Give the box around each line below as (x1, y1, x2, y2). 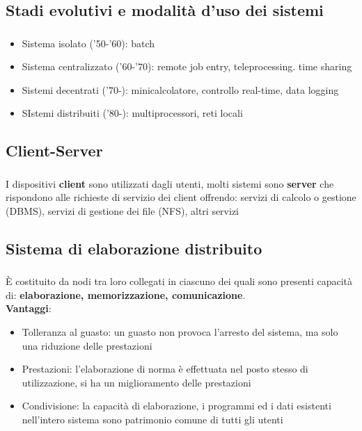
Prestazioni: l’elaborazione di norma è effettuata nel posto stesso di (22, 361, 308, 376)
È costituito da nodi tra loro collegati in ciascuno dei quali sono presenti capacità (6, 274, 353, 288)
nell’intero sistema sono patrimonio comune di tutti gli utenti (22, 412, 283, 427)
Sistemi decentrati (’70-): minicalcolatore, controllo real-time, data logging (22, 82, 339, 97)
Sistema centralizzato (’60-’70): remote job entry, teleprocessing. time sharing (22, 59, 352, 74)
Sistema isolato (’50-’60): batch (22, 35, 155, 50)
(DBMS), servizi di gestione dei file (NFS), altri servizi (6, 203, 239, 218)
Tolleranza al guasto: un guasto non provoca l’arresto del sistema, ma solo (22, 325, 338, 339)
